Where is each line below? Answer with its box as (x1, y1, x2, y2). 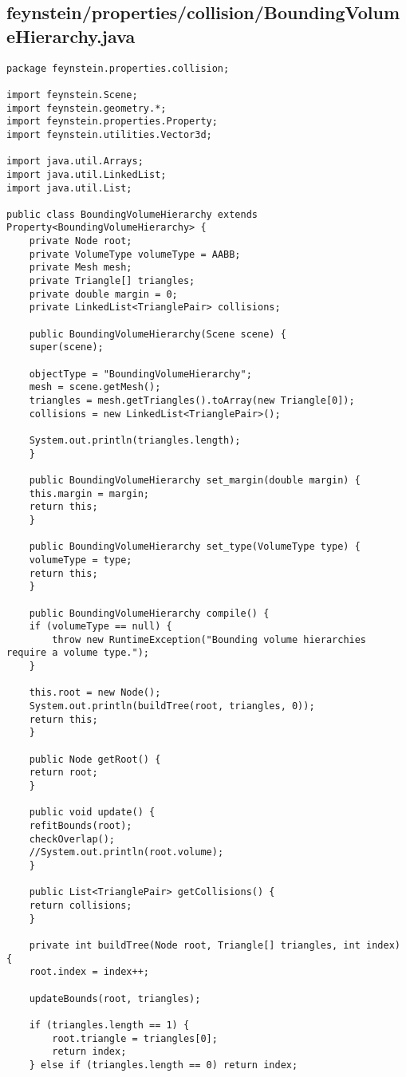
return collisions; (29, 899, 132, 911)
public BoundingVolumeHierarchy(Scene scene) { (29, 328, 286, 340)
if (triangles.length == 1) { (29, 1019, 190, 1031)
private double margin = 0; (29, 288, 178, 300)
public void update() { (29, 807, 156, 819)
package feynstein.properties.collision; (6, 62, 230, 74)
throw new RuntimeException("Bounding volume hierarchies (52, 633, 367, 645)
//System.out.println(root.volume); (29, 846, 224, 858)
